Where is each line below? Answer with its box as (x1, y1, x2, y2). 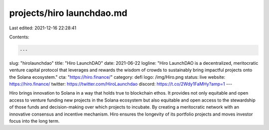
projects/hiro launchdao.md (9, 7, 128, 18)
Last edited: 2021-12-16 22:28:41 (9, 25, 77, 31)
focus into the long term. (9, 118, 60, 124)
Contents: (9, 34, 29, 40)
